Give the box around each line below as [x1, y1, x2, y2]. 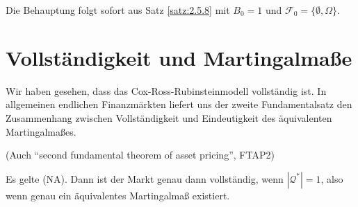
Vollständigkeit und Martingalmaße [6, 43, 352, 71]
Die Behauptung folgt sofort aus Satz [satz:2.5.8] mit [6, 3, 230, 17]
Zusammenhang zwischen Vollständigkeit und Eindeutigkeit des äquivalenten [6, 110, 332, 125]
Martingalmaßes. [6, 124, 76, 138]
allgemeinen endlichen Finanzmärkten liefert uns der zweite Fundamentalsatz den [6, 97, 352, 111]
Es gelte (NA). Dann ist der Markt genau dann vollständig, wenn [6, 171, 284, 186]
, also [320, 171, 343, 186]
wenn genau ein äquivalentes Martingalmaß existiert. [6, 188, 230, 202]
